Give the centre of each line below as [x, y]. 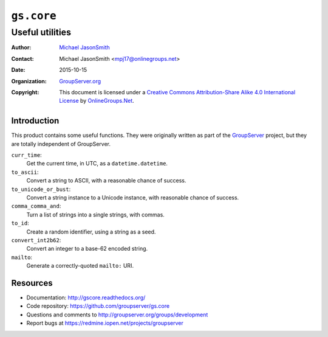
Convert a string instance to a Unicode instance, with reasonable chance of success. [133, 197]
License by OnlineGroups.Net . [97, 101]
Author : [21, 47]
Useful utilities [41, 32]
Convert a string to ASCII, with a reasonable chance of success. [106, 181]
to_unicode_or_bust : [41, 189]
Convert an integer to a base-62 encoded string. [87, 249]
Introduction [35, 121]
